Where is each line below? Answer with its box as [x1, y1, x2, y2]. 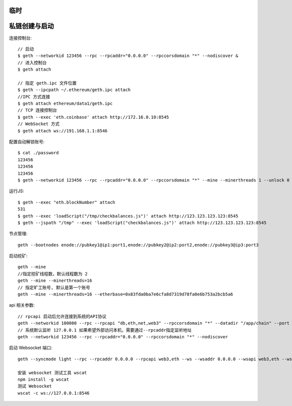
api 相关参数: [9, 302, 35, 308]
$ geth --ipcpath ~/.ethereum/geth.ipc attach [18, 87, 131, 92]
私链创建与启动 [9, 22, 54, 30]
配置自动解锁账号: [9, 139, 45, 145]
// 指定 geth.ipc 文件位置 [18, 80, 77, 86]
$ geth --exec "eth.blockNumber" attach [18, 200, 115, 205]
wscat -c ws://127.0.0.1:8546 [18, 390, 90, 396]
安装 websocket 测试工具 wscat [18, 370, 87, 375]
